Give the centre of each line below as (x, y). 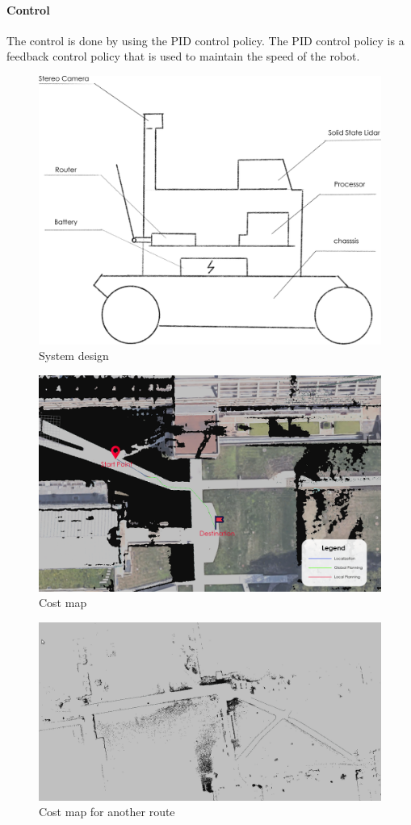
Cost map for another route (107, 812)
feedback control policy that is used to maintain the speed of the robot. (183, 56)
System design (74, 356)
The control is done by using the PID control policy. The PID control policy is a (205, 40)
